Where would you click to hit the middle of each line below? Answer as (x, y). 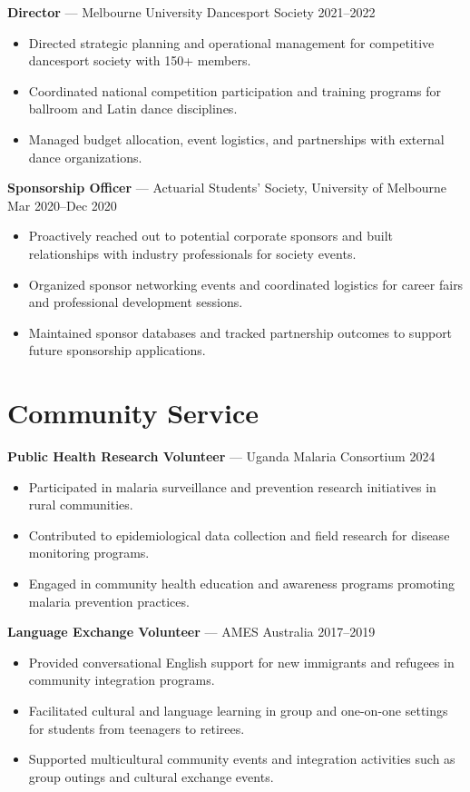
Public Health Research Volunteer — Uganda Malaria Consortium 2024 (221, 456)
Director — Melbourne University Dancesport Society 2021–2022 (191, 12)
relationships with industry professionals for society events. (192, 253)
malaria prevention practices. (109, 601)
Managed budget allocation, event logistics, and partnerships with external (236, 139)
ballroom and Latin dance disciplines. (133, 109)
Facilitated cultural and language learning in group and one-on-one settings (238, 710)
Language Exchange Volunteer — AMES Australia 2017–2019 (191, 632)
